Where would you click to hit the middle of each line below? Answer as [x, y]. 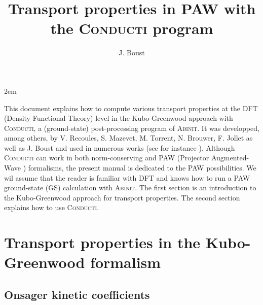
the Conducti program [132, 28]
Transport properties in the [102, 242]
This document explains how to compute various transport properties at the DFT [131, 108]
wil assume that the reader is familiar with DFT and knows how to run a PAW [127, 177]
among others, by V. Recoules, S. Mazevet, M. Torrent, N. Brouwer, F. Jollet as [128, 138]
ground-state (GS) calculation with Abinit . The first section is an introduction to [130, 188]
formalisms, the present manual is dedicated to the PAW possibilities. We [142, 168]
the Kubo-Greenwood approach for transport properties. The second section [122, 197]
